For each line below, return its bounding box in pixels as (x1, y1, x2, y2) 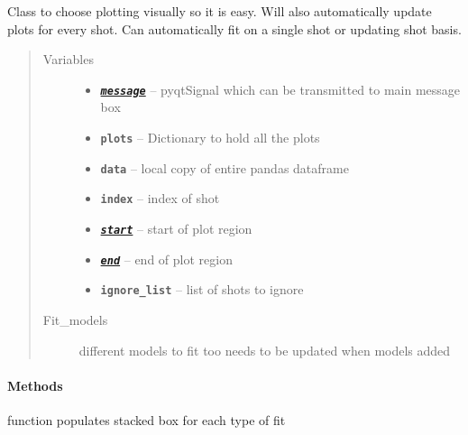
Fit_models (42, 310, 108, 329)
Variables (42, 50, 94, 69)
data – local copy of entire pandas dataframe (100, 158, 349, 177)
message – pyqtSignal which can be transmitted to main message (100, 79, 461, 98)
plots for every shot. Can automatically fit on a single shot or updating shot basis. (7, 19, 462, 38)
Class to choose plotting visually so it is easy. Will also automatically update (7, 2, 432, 20)
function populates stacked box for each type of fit (7, 410, 286, 429)
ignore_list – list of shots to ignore (100, 280, 304, 299)
